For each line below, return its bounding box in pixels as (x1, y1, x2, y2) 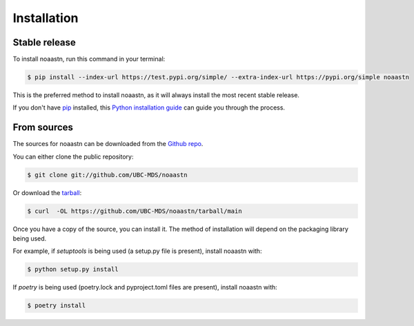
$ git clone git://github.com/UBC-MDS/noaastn (27, 171, 188, 179)
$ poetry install (27, 302, 86, 309)
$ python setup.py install (27, 265, 119, 274)
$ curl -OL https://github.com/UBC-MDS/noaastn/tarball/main (27, 207, 242, 215)
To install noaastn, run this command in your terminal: (12, 55, 166, 63)
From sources (12, 121, 74, 134)
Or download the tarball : (12, 188, 82, 196)
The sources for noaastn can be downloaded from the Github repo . (12, 140, 204, 148)
